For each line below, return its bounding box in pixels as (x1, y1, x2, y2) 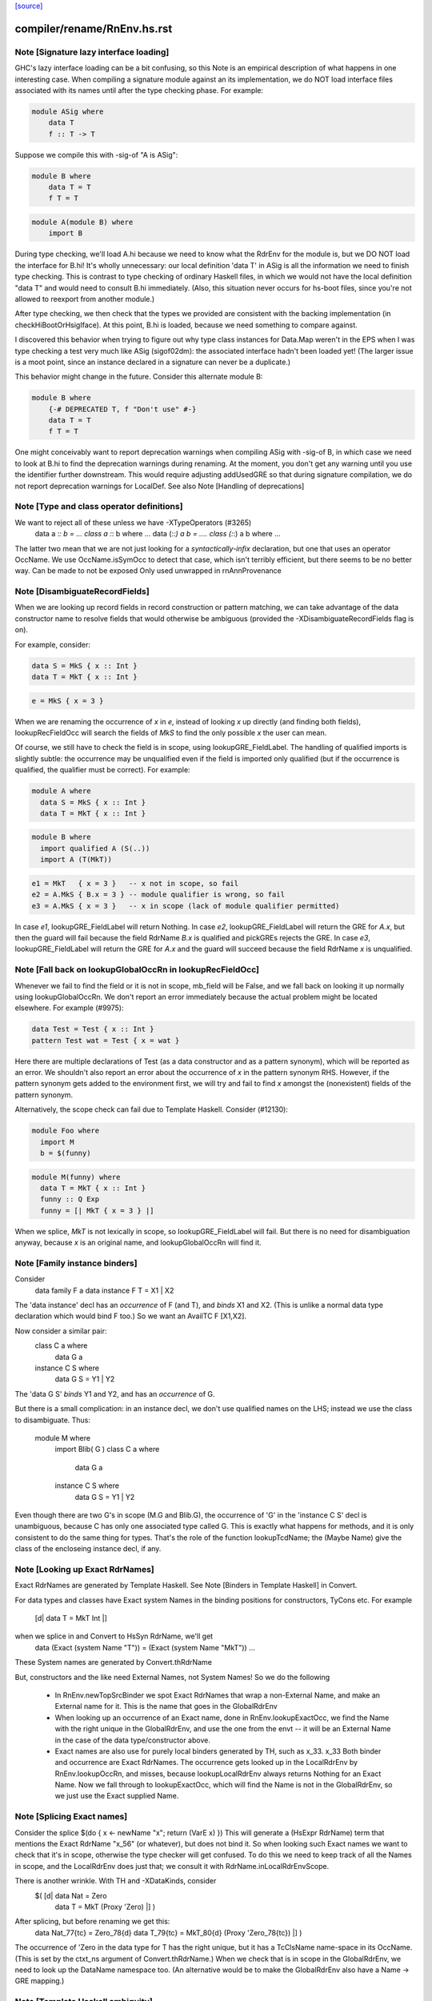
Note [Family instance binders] (14, 1257, 138, 1269)
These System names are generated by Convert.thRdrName (14, 1658, 212, 1667)
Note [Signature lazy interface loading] (14, 46, 170, 58)
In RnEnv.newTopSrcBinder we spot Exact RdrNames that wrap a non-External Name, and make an (54, 1690, 380, 1700)
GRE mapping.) (14, 1976, 65, 1986)
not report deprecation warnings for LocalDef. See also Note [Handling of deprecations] (14, 481, 305, 491)
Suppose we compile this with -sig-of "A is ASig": (14, 150, 178, 159)
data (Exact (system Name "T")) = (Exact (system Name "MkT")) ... (34, 1642, 255, 1652)
